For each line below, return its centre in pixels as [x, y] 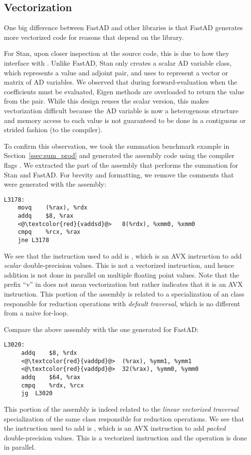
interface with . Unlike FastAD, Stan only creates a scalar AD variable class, [118, 62]
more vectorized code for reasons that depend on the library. [94, 37]
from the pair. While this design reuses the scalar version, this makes [107, 101]
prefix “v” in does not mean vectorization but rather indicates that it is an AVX [123, 284]
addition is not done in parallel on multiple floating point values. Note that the [122, 274]
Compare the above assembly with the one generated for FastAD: [101, 329]
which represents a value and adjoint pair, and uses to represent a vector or [116, 72]
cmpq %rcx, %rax [49, 232]
